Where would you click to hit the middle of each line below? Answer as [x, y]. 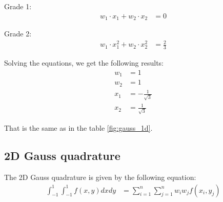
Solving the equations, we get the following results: [84, 63]
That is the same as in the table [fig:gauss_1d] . [78, 128]
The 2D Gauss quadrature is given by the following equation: [100, 177]
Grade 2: [18, 34]
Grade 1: [18, 6]
